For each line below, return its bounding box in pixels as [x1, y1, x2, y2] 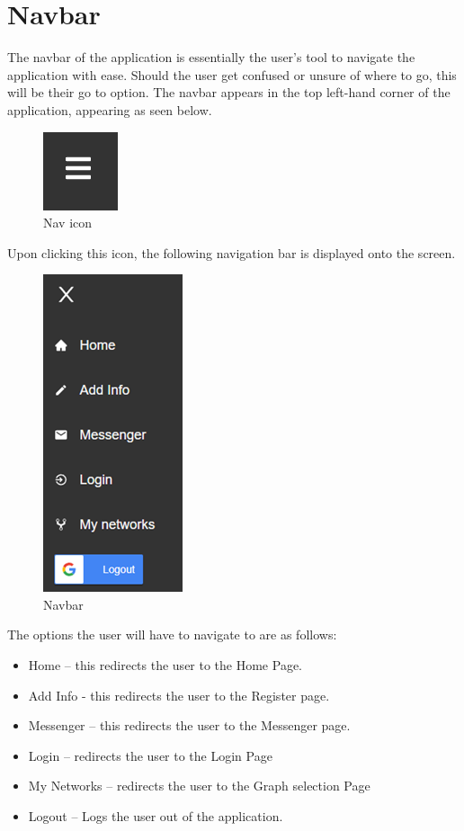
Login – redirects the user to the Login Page [28, 746, 272, 764]
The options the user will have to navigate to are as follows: [7, 625, 337, 644]
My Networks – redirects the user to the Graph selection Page [28, 776, 370, 795]
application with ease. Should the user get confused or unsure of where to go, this [7, 65, 457, 84]
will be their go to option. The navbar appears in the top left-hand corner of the [7, 83, 451, 102]
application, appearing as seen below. [7, 100, 212, 119]
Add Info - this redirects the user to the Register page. [28, 685, 330, 704]
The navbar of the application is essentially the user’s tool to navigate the [7, 48, 415, 67]
